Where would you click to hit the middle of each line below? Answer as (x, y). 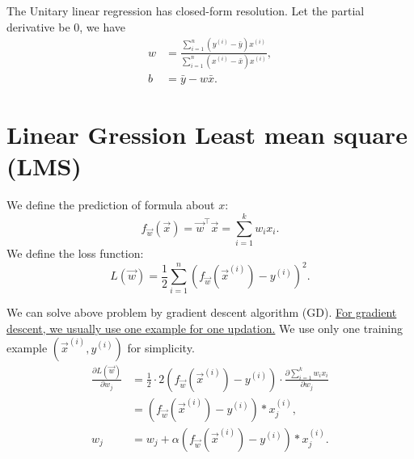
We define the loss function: (75, 253)
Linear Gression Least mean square (207, 135)
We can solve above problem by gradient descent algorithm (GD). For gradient (202, 312)
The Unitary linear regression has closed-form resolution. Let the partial (186, 11)
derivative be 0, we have (66, 26)
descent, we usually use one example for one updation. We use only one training (205, 328)
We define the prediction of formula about (111, 205)
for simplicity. (161, 347)
